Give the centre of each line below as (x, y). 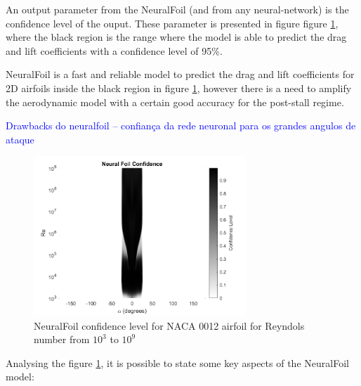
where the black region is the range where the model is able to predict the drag (176, 37)
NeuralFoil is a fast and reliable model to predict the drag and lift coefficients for (180, 74)
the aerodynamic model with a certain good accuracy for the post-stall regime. (175, 102)
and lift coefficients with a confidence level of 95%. (114, 50)
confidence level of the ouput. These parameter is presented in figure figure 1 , (172, 23)
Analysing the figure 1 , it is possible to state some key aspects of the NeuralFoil (177, 362)
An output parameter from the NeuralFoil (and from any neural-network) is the (177, 9)
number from (62, 339)
